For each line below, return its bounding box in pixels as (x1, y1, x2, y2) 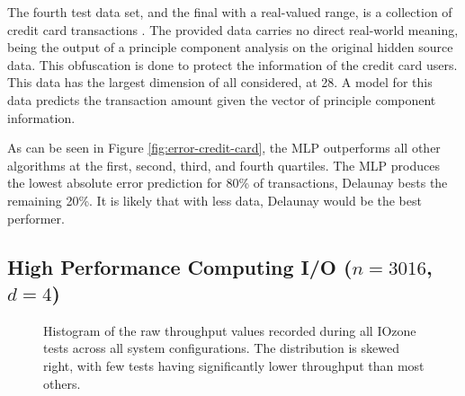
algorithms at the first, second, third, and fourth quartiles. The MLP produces (7, 155, 440, 174)
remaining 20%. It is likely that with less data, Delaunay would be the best (7, 190, 422, 209)
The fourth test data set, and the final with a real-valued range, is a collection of (7, 3, 452, 21)
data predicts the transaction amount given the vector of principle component (7, 90, 436, 109)
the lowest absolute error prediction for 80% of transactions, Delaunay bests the (7, 173, 448, 192)
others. (43, 374, 81, 392)
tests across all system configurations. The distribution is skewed (43, 339, 399, 357)
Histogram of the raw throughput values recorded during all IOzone (43, 321, 416, 339)
